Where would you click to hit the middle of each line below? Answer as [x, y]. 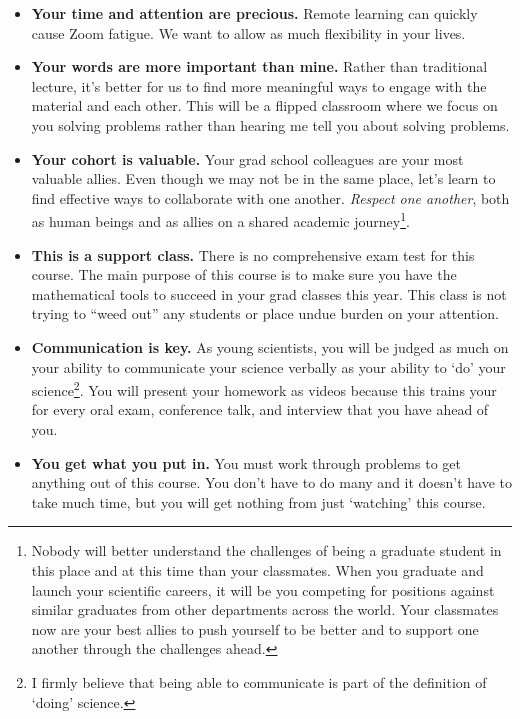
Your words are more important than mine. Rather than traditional [259, 66]
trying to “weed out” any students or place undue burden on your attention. [265, 313]
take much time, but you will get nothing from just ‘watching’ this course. [258, 501]
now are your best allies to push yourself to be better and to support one [255, 628]
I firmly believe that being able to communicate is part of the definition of [259, 681]
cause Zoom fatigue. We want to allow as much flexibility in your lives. [248, 32]
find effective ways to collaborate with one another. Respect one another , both [270, 197]
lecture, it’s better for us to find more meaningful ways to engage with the [259, 85]
